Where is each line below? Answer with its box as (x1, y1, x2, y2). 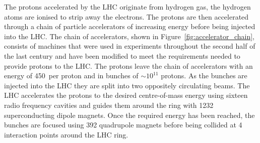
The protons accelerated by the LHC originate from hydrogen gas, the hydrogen (4, 2, 251, 12)
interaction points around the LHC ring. (4, 129, 128, 139)
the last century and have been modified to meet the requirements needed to (4, 50, 240, 61)
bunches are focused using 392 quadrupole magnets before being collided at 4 (4, 119, 242, 130)
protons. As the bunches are (161, 70, 247, 81)
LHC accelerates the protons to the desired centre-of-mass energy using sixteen (4, 90, 248, 100)
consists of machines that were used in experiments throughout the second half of (4, 41, 255, 51)
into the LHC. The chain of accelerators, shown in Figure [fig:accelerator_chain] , (4, 31, 254, 41)
